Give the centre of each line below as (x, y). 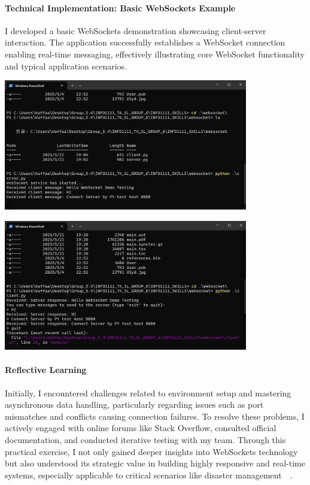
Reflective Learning (46, 370)
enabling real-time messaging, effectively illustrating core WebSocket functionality (155, 54)
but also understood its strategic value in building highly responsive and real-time (155, 463)
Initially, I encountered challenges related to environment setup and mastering (148, 392)
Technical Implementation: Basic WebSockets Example (120, 7)
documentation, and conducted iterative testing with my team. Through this (145, 440)
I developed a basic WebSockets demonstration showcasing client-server (136, 30)
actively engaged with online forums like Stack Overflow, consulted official (141, 428)
